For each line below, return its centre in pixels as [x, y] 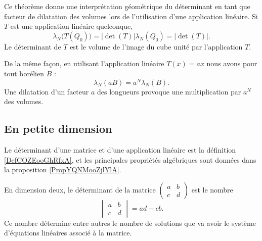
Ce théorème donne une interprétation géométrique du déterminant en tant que [127, 6]
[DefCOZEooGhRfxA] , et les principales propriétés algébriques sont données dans [130, 159]
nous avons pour [232, 63]
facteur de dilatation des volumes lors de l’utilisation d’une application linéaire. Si [131, 16]
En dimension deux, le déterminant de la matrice [80, 189]
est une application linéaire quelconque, [72, 26]
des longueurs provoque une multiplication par [169, 91]
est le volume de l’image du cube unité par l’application [156, 46]
